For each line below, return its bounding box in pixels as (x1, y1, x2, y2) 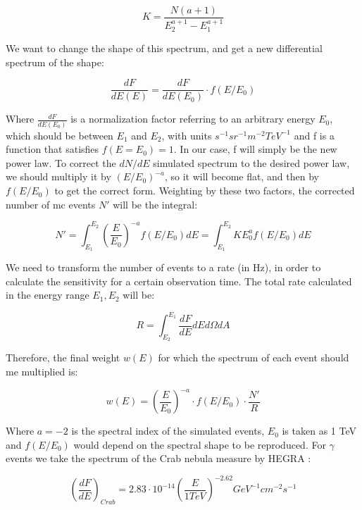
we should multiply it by (6, 169, 111, 184)
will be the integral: (113, 197, 198, 211)
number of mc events (6, 197, 96, 211)
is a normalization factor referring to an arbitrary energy (70, 111, 316, 126)
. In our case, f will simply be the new (173, 142, 337, 156)
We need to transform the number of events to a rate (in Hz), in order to (6, 259, 321, 274)
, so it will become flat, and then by (164, 169, 319, 184)
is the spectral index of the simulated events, (71, 423, 265, 438)
